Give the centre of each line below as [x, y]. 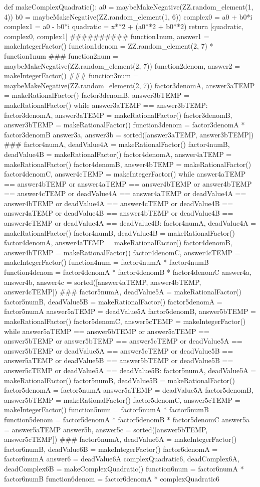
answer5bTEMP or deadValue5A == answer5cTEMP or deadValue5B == [119, 350]
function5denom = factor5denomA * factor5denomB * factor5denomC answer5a [127, 419]
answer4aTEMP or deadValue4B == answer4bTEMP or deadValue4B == [119, 213]
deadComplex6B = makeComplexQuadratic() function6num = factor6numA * [124, 468]
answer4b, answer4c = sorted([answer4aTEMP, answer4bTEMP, [103, 282]
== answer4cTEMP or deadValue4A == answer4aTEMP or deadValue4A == [125, 193]
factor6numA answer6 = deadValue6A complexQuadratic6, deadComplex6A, [122, 459]
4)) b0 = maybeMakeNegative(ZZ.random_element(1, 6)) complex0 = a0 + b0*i [128, 16]
